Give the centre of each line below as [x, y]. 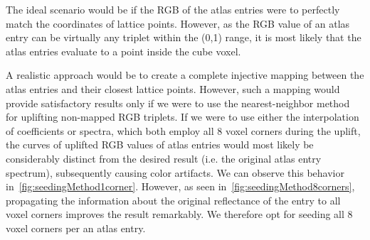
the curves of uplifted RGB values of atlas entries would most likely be [160, 144]
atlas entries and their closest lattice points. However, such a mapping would [173, 88]
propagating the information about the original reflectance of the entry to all [173, 200]
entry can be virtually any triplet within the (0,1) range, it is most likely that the [184, 37]
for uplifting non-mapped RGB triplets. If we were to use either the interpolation [183, 117]
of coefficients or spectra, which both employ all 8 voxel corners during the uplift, [183, 130]
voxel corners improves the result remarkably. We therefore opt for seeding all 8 [179, 214]
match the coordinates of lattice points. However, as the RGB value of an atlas [178, 23]
